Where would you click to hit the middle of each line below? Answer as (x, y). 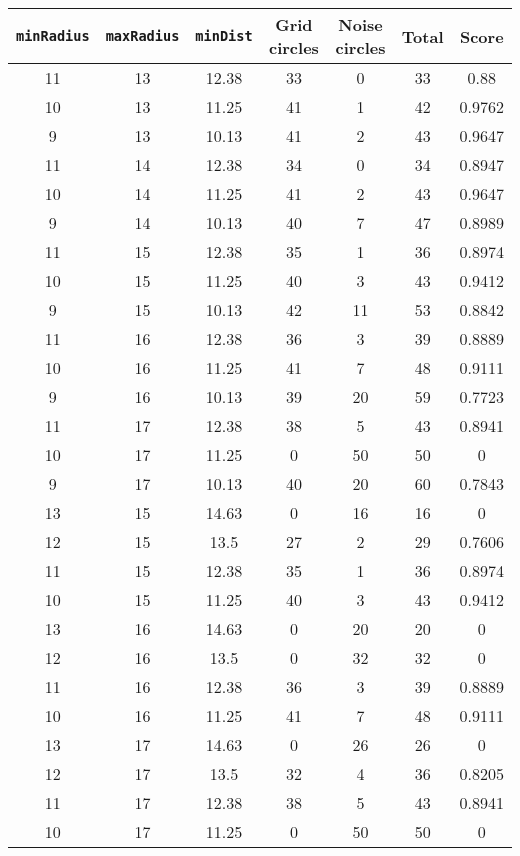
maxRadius (142, 36)
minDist (224, 36)
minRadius (53, 36)
